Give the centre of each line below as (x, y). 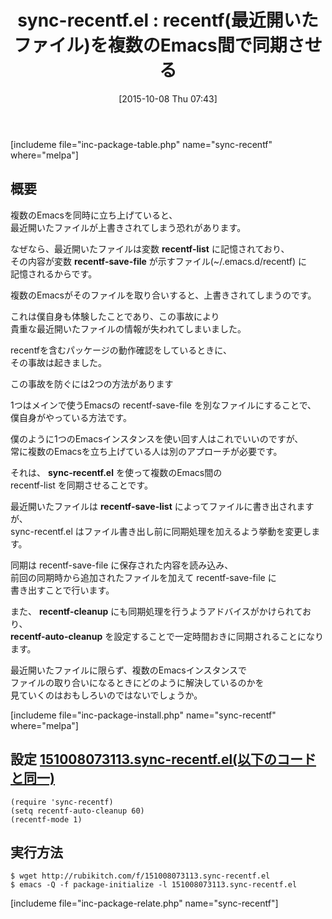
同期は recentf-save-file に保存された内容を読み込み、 (122, 565)
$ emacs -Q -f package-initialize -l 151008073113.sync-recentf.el (154, 885)
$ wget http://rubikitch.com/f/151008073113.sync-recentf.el (140, 876)
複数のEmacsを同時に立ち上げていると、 (94, 215)
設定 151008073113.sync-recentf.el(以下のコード (163, 759)
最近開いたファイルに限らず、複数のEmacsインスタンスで (129, 670)
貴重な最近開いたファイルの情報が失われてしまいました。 (128, 328)
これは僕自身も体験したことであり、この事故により (115, 316)
